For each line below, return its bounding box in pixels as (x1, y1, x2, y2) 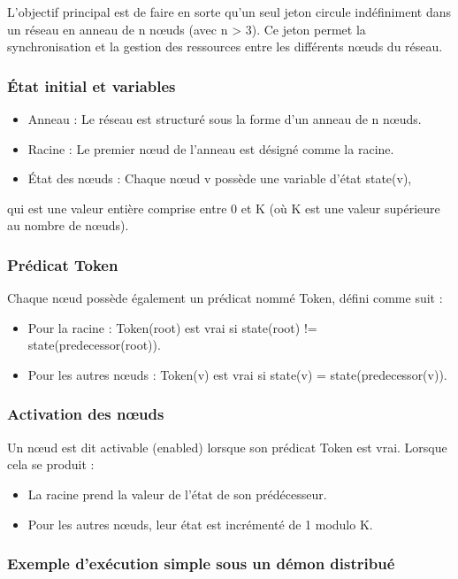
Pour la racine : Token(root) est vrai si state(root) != (27, 318, 317, 336)
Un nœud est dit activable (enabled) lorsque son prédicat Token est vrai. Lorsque (7, 437, 447, 456)
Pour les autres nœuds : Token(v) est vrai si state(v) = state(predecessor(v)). (27, 365, 447, 383)
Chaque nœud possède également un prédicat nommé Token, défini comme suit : (7, 289, 443, 307)
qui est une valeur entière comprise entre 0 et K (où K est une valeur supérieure (7, 198, 440, 217)
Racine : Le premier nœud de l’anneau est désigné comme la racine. (27, 139, 394, 158)
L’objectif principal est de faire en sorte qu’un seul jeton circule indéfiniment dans (7, 3, 451, 20)
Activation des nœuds (7, 403, 164, 425)
